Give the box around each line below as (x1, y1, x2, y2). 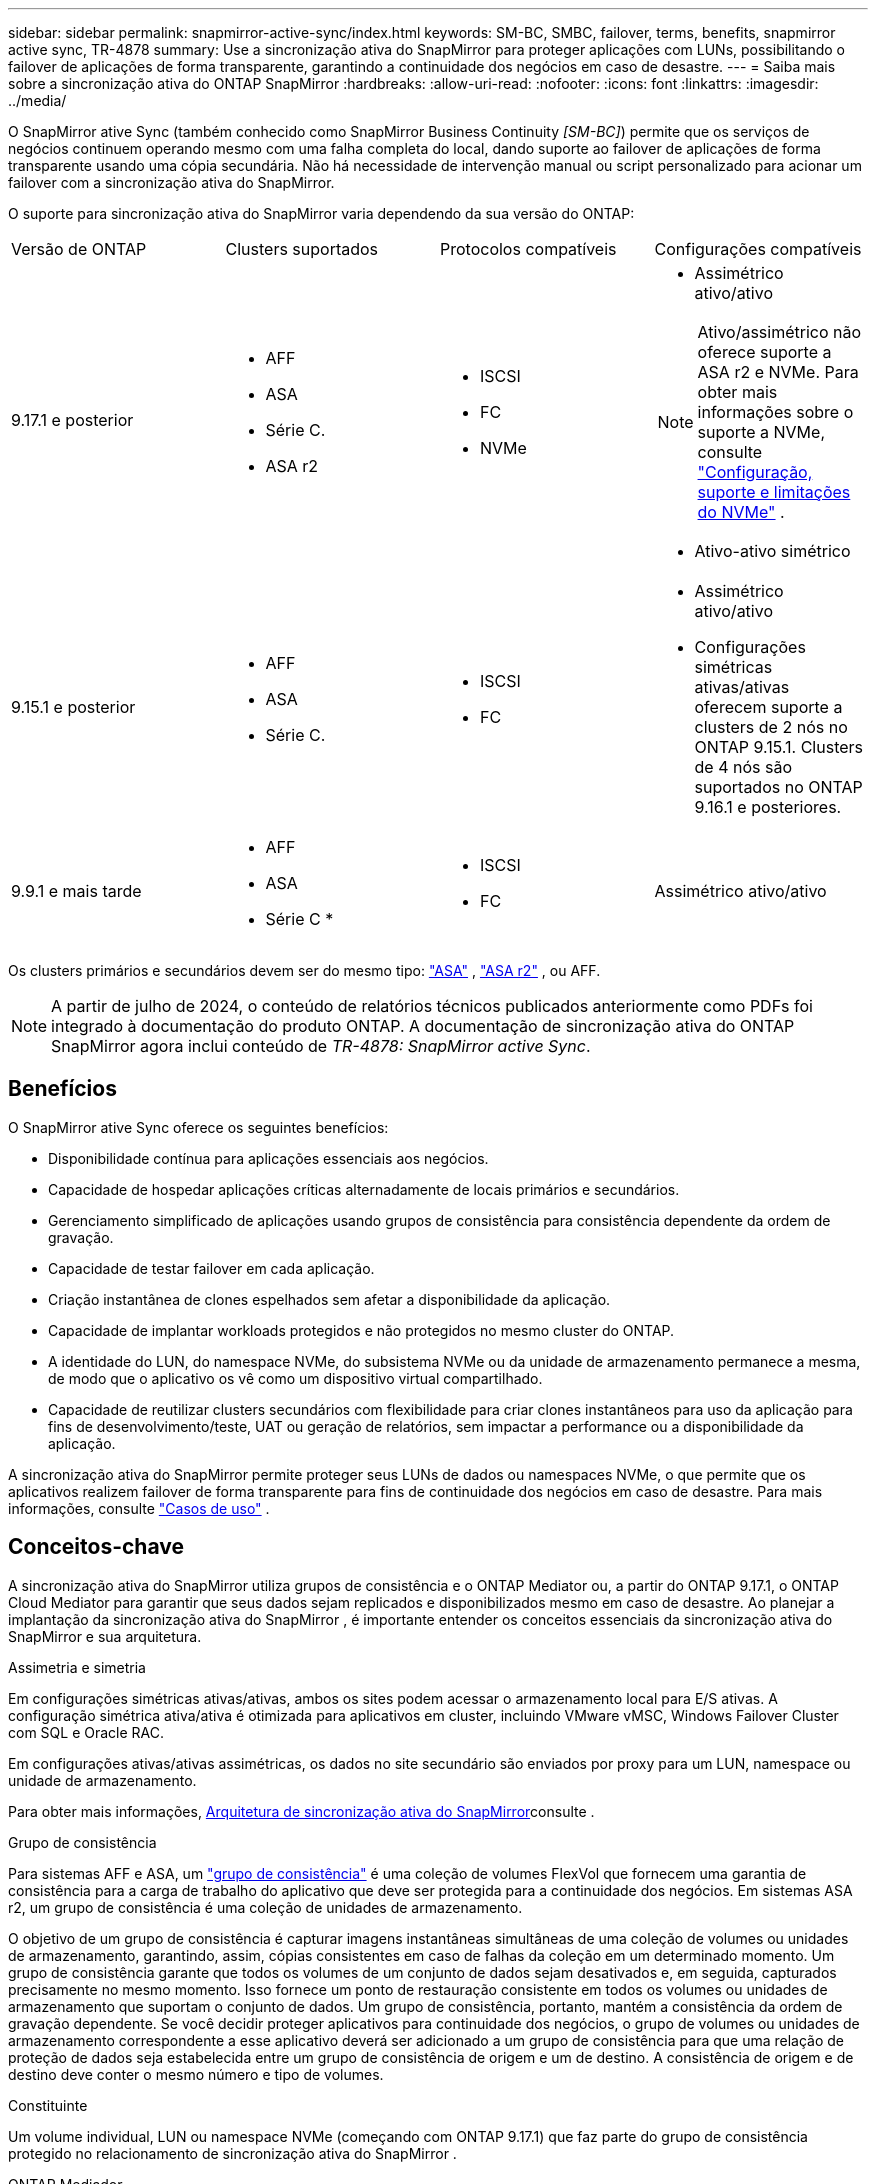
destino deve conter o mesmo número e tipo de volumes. (8, 2065, 384, 2083)
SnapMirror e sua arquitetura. (8, 1627, 202, 1645)
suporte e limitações (697, 482, 851, 502)
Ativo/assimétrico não (697, 322, 862, 342)
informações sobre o (697, 402, 854, 422)
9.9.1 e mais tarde (11, 881, 142, 901)
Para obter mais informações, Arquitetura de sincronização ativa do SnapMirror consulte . (8, 1802, 595, 1820)
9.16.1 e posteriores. (694, 797, 842, 817)
